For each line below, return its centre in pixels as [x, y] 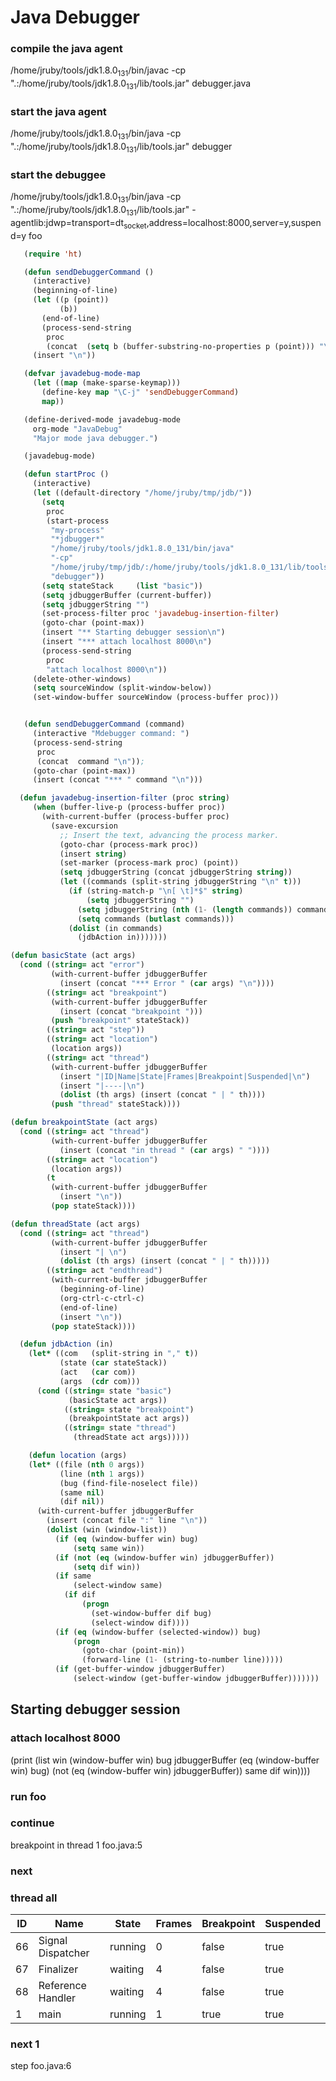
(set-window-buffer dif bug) [151, 1613]
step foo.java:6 [41, 2066]
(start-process [78, 521]
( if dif [80, 1595]
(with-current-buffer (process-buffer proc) [135, 817]
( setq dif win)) [107, 1567]
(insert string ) [93, 854]
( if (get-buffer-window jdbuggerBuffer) [140, 1669]
